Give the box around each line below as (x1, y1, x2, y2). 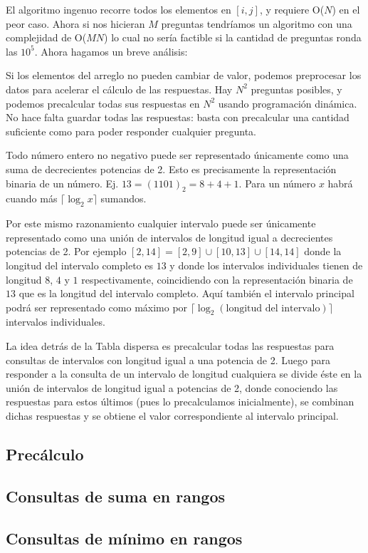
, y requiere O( (259, 2, 325, 16)
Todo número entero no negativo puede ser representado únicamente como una (6, 148, 349, 162)
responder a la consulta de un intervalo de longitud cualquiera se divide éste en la (6, 366, 362, 381)
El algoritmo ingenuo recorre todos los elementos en (6, 2, 231, 16)
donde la (304, 244, 342, 259)
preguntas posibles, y (251, 81, 342, 96)
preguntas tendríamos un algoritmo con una (161, 16, 352, 31)
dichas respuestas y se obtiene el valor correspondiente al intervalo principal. (6, 408, 339, 423)
